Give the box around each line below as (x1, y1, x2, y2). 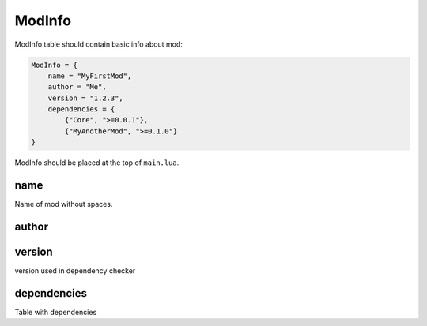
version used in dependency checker (14, 266, 136, 275)
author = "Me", (47, 83, 107, 92)
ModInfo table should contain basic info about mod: (14, 39, 183, 49)
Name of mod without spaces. (14, 200, 113, 209)
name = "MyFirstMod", (47, 71, 132, 81)
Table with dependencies (14, 307, 97, 317)
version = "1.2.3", (47, 93, 124, 103)
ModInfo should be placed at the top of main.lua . (14, 158, 179, 167)
